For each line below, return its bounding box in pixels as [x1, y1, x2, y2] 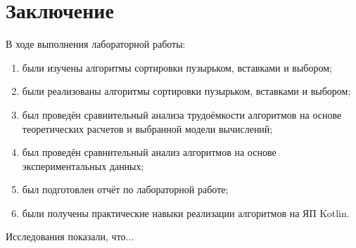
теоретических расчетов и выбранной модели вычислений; [22, 121, 273, 136]
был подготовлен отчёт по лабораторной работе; [22, 182, 229, 197]
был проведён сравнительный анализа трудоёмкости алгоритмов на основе [22, 107, 342, 122]
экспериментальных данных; [22, 158, 144, 173]
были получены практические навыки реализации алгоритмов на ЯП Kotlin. [22, 205, 350, 220]
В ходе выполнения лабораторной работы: [6, 37, 186, 51]
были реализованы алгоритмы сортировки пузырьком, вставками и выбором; [22, 84, 351, 98]
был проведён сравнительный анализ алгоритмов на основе [22, 145, 276, 159]
